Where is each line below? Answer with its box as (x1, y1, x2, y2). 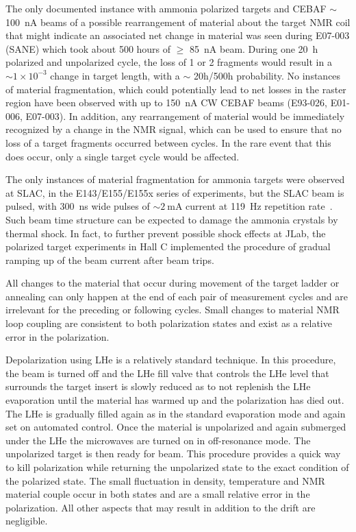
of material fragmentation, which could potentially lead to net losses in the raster (5, 82, 346, 96)
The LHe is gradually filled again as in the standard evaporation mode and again (5, 406, 346, 420)
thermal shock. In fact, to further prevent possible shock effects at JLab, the (5, 226, 326, 240)
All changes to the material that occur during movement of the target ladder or (5, 276, 340, 290)
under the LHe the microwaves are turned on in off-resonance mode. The (5, 433, 311, 447)
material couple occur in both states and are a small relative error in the (5, 487, 310, 501)
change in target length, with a (50, 68, 180, 82)
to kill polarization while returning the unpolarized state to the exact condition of (5, 460, 349, 474)
